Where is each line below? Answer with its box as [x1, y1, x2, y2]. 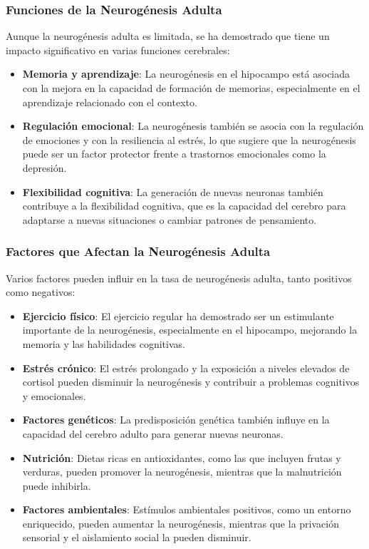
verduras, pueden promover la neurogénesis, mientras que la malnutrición [22, 464, 342, 479]
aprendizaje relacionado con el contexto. [22, 94, 197, 109]
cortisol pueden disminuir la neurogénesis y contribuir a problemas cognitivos [22, 374, 360, 389]
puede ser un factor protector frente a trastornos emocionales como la [22, 146, 326, 161]
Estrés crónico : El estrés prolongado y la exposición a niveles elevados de [22, 360, 350, 375]
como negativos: [6, 284, 76, 299]
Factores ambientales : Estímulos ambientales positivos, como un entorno [22, 502, 351, 517]
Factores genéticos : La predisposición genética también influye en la [22, 412, 330, 427]
